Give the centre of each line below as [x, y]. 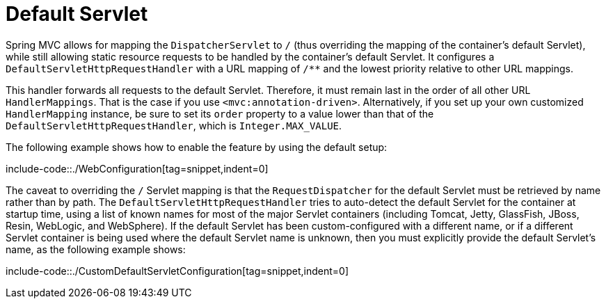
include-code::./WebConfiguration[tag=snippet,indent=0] [137, 168]
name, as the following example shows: [96, 249]
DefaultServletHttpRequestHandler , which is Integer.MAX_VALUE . [174, 125]
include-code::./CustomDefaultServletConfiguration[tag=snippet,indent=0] [177, 271]
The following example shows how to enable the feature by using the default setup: [197, 147]
